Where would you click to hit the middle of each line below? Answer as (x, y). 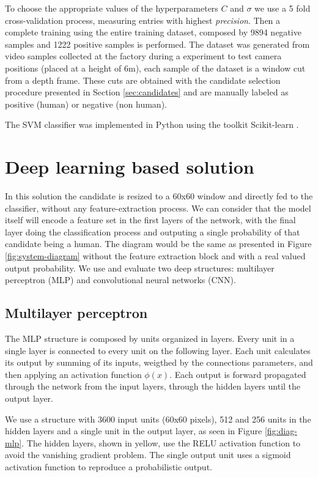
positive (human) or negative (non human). (86, 104)
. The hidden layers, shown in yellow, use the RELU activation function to (161, 442)
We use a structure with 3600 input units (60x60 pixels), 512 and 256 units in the (158, 419)
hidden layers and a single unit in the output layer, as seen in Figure (134, 431)
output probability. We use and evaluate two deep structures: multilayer (140, 268)
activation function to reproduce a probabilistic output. (109, 466)
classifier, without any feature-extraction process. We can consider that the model (158, 208)
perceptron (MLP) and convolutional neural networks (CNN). (120, 280)
